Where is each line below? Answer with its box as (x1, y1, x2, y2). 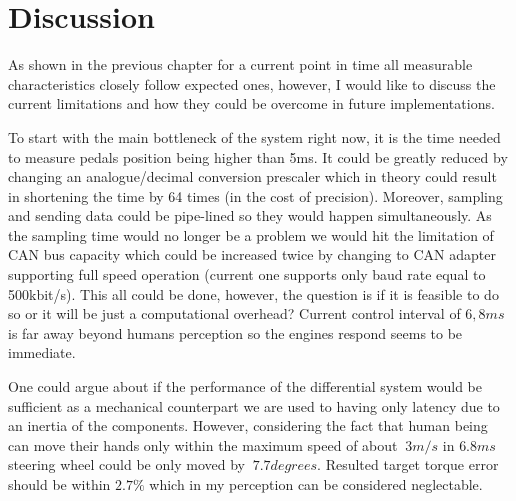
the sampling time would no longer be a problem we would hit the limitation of (8, 224, 494, 245)
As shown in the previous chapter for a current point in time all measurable (8, 54, 473, 75)
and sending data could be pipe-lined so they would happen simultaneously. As (8, 205, 492, 226)
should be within (8, 474, 111, 494)
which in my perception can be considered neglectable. (149, 474, 483, 494)
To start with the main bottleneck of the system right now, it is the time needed (8, 126, 501, 147)
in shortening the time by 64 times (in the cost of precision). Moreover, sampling (8, 185, 503, 206)
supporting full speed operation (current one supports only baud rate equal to (8, 264, 486, 285)
